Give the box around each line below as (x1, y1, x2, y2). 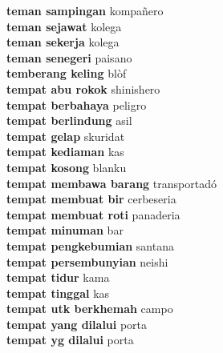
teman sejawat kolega (6, 18, 122, 34)
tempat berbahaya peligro (6, 96, 147, 113)
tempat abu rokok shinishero (6, 80, 160, 97)
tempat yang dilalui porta (6, 315, 148, 332)
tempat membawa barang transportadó (6, 174, 217, 191)
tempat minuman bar (6, 222, 124, 239)
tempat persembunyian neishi (6, 253, 168, 270)
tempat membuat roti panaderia (6, 206, 180, 223)
